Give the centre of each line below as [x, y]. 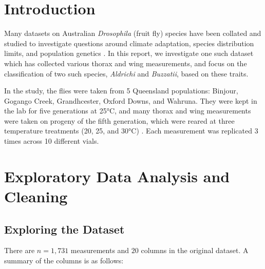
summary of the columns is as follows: [64, 261]
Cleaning [36, 196]
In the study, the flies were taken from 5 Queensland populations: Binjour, [121, 91]
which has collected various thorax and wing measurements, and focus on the [126, 63]
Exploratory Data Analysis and [117, 176]
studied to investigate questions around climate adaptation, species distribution [129, 43]
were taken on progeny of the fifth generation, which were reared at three [119, 120]
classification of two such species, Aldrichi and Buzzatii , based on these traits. [126, 73]
